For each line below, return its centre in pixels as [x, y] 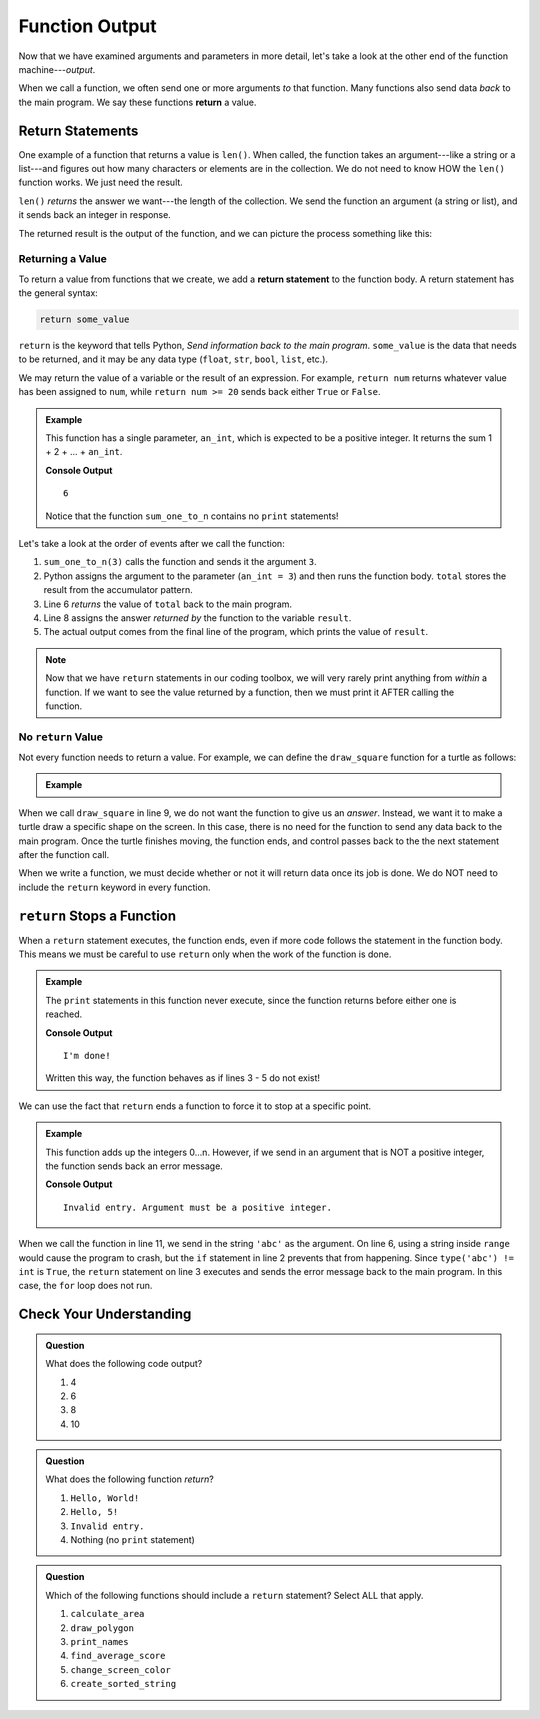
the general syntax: [58, 293]
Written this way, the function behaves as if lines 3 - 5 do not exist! [182, 1078]
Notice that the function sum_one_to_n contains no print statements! [192, 516]
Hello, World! [105, 1498]
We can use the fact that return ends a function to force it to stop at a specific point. [195, 1106]
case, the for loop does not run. [85, 1286]
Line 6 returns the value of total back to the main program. [168, 604]
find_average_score [118, 1656]
